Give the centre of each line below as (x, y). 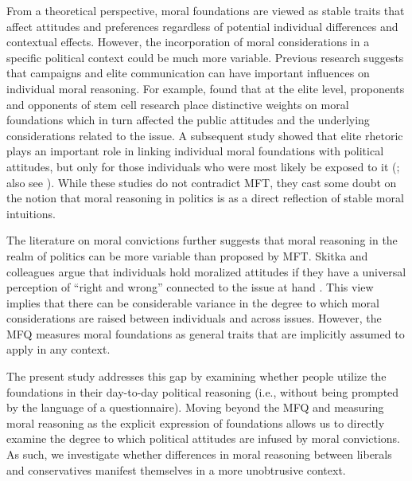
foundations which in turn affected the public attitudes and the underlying (188, 120)
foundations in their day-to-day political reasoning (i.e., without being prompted (203, 391)
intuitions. (31, 213)
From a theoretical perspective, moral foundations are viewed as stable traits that (206, 10)
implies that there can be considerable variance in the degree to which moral (193, 302)
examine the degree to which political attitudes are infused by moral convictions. (204, 438)
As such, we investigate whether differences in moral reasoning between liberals (199, 454)
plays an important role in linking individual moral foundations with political (195, 151)
